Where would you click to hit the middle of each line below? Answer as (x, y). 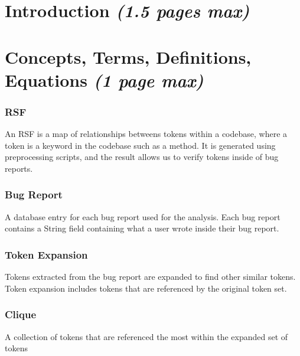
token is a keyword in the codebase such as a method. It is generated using (140, 145)
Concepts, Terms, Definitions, (128, 56)
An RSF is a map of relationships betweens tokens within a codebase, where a (146, 134)
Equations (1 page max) (104, 80)
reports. (19, 168)
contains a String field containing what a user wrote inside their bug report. (142, 228)
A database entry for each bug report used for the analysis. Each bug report (143, 216)
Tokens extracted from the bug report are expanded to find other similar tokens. (150, 277)
